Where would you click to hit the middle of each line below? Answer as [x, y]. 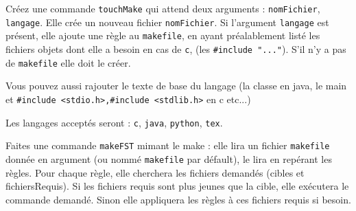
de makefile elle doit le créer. [68, 62]
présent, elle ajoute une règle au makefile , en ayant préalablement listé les [163, 35]
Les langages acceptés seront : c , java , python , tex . [114, 122]
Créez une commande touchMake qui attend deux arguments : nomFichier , [163, 8]
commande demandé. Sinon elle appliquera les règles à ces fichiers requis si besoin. [178, 199]
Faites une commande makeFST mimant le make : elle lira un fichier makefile [168, 145]
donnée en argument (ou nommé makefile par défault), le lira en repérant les [169, 158]
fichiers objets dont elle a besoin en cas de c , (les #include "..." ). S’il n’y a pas [176, 48]
